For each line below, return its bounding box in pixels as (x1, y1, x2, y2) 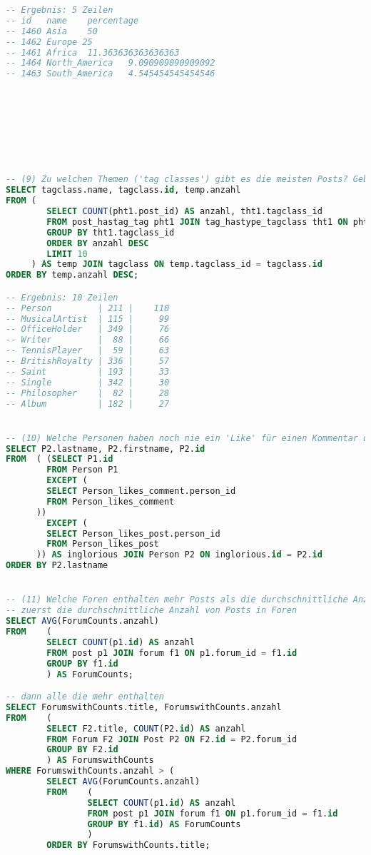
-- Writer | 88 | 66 (6, 335, 170, 345)
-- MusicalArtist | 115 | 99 (6, 313, 170, 324)
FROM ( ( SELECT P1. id (6, 454, 113, 465)
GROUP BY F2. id (46, 744, 118, 755)
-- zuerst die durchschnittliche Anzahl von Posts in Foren (6, 605, 298, 616)
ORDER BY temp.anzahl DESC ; (6, 270, 139, 280)
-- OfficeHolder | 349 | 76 (6, 324, 170, 335)
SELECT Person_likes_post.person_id (46, 528, 220, 539)
